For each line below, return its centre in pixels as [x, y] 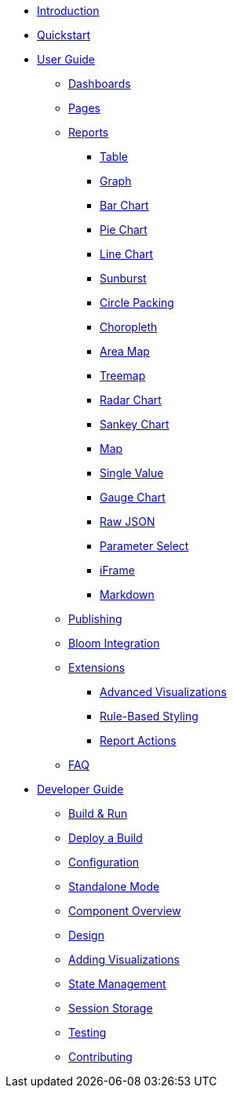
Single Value [132, 473]
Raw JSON [127, 521]
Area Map [125, 351]
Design [86, 935]
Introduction [68, 11]
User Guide [66, 59]
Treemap [123, 376]
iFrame [117, 570]
